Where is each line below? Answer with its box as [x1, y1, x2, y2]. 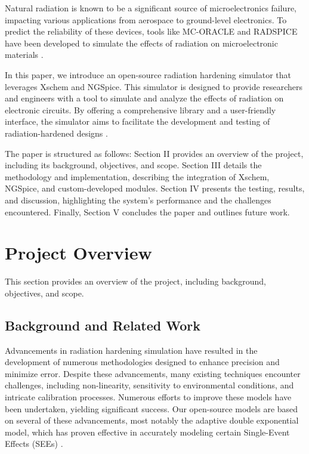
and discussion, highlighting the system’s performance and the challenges [5, 193, 271, 206]
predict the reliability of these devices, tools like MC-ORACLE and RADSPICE [5, 25, 298, 38]
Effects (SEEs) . [5, 437, 63, 450]
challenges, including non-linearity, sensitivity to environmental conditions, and [5, 379, 294, 391]
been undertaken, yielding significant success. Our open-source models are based [5, 402, 298, 415]
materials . [5, 48, 44, 61]
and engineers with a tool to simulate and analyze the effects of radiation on [5, 92, 284, 104]
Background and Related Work [5, 316, 201, 334]
